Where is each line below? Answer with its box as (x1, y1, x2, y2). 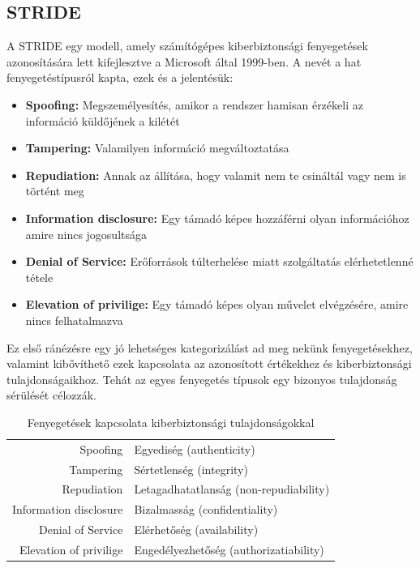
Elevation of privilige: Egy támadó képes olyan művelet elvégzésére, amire (25, 296, 409, 313)
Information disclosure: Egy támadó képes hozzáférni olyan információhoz (25, 209, 409, 226)
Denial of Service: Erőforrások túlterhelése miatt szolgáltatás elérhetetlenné (25, 253, 414, 270)
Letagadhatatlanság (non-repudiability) (134, 480, 330, 498)
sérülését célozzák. (6, 386, 96, 404)
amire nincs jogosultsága (25, 225, 148, 242)
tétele (25, 268, 54, 285)
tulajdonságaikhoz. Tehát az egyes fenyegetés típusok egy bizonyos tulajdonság (6, 370, 397, 387)
